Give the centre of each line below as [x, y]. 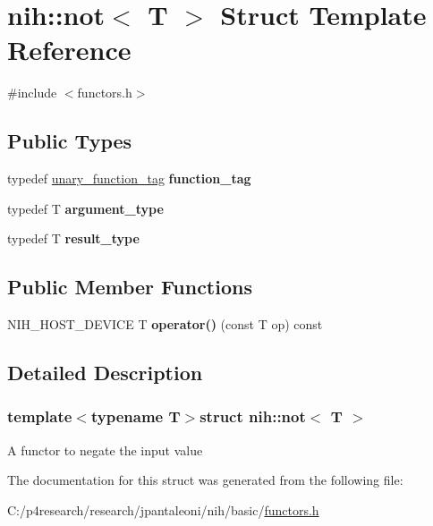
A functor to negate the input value [105, 450]
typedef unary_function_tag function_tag [129, 178]
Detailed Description [105, 373]
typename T [136, 416]
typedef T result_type [73, 238]
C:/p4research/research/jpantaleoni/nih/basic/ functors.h [163, 509]
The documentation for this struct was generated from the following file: [205, 480]
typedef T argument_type [85, 208]
